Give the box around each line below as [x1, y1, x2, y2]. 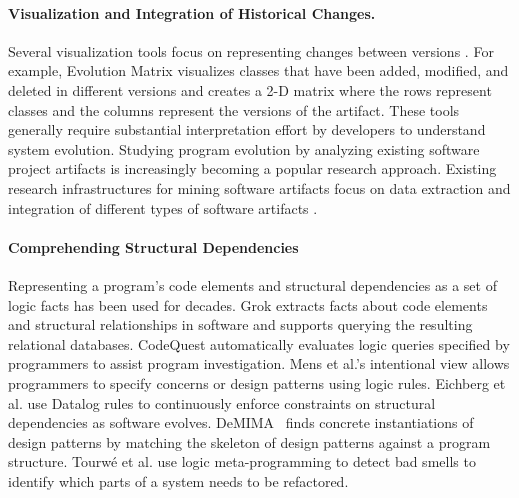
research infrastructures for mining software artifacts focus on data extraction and [8, 177, 511, 198]
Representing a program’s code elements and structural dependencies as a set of [8, 274, 497, 295]
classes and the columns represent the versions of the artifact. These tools [8, 99, 460, 120]
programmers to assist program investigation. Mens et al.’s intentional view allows [8, 353, 510, 374]
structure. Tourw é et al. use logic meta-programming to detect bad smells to [8, 451, 476, 472]
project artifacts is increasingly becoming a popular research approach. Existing [8, 158, 497, 179]
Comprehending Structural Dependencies [8, 236, 299, 257]
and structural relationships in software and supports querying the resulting [8, 314, 473, 335]
